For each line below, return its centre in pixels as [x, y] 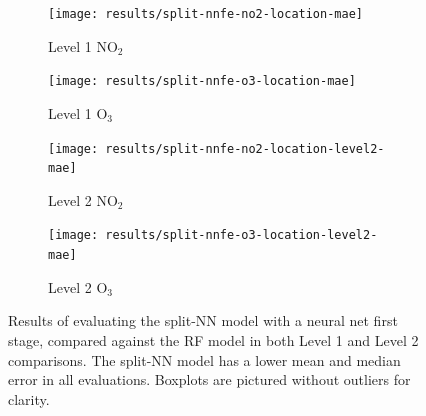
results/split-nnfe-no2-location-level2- [245, 148]
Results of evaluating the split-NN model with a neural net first [203, 320]
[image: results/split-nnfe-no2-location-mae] [205, 14]
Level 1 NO [83, 45]
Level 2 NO [83, 199]
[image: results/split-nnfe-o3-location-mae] [202, 81]
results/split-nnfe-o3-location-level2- [241, 235]
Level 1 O [78, 112]
